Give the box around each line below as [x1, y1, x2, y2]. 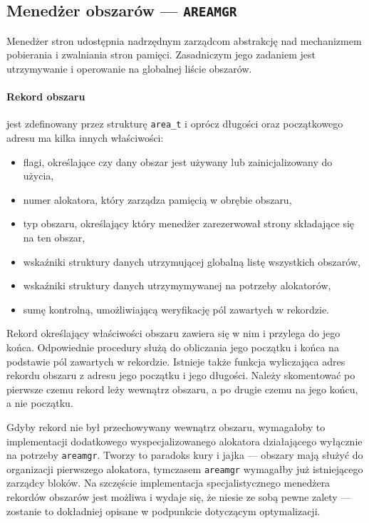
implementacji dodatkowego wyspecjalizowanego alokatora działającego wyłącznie [6, 433, 363, 448]
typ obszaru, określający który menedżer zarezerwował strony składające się [23, 216, 355, 231]
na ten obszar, [23, 229, 85, 244]
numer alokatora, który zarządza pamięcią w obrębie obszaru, [23, 192, 292, 207]
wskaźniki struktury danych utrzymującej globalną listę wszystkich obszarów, [23, 254, 360, 269]
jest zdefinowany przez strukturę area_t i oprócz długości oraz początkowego [6, 116, 343, 131]
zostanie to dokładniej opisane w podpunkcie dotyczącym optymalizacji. [6, 503, 321, 518]
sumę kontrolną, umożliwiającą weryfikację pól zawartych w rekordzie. [23, 301, 329, 316]
